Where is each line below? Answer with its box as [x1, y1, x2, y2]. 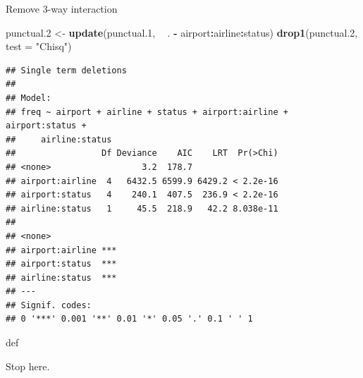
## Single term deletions [6, 65, 127, 75]
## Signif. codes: [6, 300, 92, 310]
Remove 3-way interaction [6, 1, 118, 16]
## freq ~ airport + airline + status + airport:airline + [6, 106, 288, 117]
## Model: [6, 92, 51, 103]
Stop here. [6, 358, 50, 373]
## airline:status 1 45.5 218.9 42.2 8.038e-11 [6, 203, 278, 214]
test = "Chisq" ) [6, 39, 72, 54]
